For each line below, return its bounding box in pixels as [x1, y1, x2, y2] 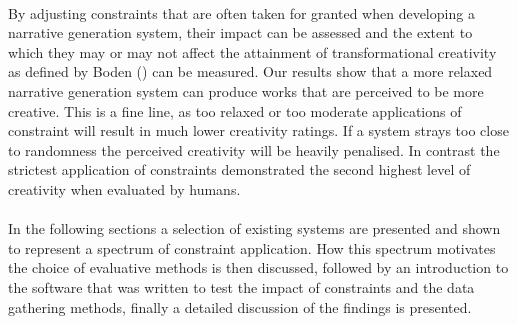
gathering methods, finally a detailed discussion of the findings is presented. [8, 296, 472, 317]
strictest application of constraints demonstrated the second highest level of [8, 159, 471, 180]
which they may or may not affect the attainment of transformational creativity [8, 41, 497, 62]
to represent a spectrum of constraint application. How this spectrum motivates [8, 237, 496, 258]
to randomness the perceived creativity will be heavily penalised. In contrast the [8, 139, 500, 160]
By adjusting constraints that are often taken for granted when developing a [8, 2, 475, 23]
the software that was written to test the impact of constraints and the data [8, 276, 475, 297]
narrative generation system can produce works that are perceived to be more [8, 80, 484, 101]
